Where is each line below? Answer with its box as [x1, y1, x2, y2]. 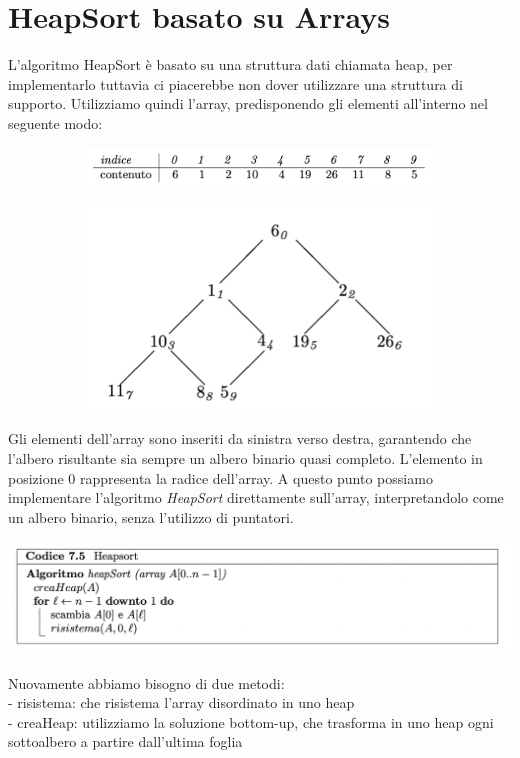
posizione [8, 467, 64, 488]
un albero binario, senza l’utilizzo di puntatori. [8, 506, 294, 527]
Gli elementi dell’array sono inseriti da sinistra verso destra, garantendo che [8, 428, 472, 449]
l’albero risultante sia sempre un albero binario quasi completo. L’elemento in [8, 447, 483, 468]
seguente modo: [8, 112, 103, 133]
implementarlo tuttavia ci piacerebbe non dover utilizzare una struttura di [8, 73, 463, 94]
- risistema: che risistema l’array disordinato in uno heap [8, 692, 355, 713]
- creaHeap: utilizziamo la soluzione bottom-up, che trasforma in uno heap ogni [8, 711, 494, 732]
